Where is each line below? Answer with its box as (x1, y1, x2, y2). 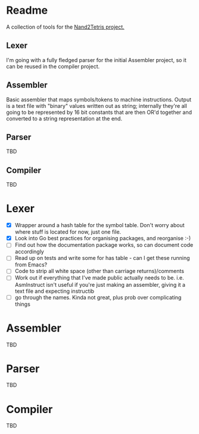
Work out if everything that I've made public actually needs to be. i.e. (14, 274, 184, 281)
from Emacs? (14, 261, 48, 268)
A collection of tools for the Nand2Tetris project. (6, 23, 125, 30)
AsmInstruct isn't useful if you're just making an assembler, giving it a (14, 281, 186, 288)
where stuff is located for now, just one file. (14, 228, 122, 235)
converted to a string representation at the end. (6, 114, 123, 122)
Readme (6, 4, 48, 17)
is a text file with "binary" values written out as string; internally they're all (6, 102, 188, 109)
